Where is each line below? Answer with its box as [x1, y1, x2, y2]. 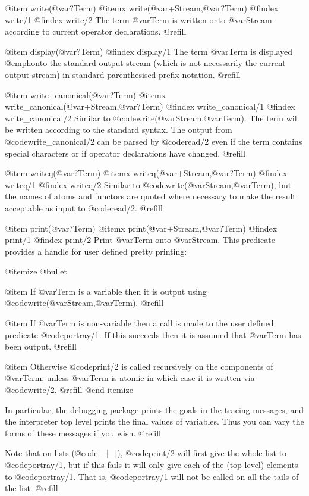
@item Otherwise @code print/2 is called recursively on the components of [5, 360, 273, 372]
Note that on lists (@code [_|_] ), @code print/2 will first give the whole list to [5, 447, 287, 459]
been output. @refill [5, 340, 77, 352]
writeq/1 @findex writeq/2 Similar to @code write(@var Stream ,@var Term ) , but [5, 178, 292, 191]
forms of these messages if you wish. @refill [5, 426, 162, 439]
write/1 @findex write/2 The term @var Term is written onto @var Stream [5, 13, 272, 26]
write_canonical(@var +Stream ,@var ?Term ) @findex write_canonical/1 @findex [5, 100, 295, 113]
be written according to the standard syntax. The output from [5, 123, 232, 136]
